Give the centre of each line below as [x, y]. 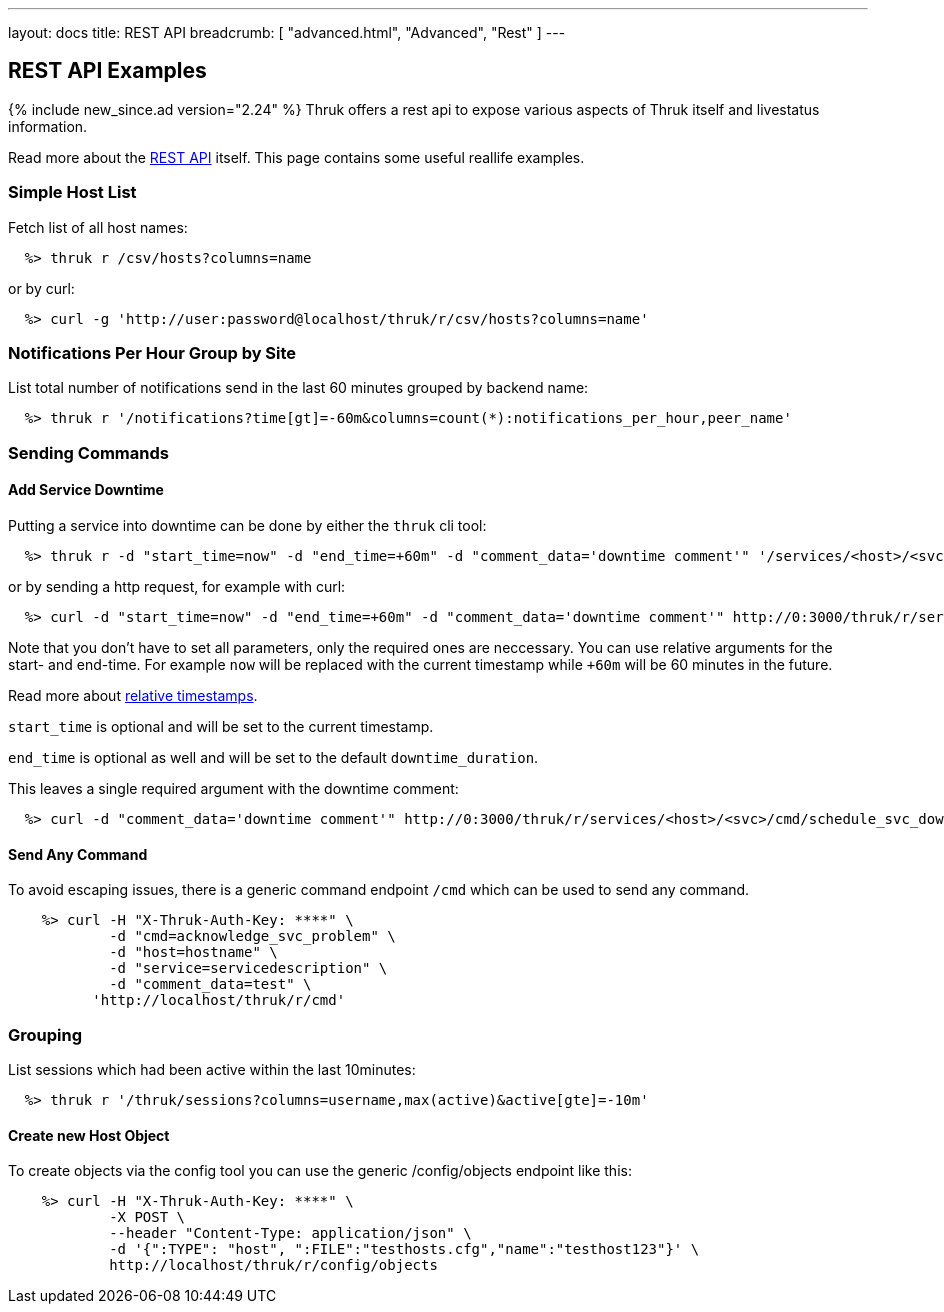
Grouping [45, 1034]
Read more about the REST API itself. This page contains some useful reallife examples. [296, 157]
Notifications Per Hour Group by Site [152, 352]
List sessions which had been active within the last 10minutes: [212, 1069]
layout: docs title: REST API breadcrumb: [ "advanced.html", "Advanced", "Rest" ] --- [287, 32]
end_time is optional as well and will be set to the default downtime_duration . [273, 757]
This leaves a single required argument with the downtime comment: [233, 788]
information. [48, 126]
